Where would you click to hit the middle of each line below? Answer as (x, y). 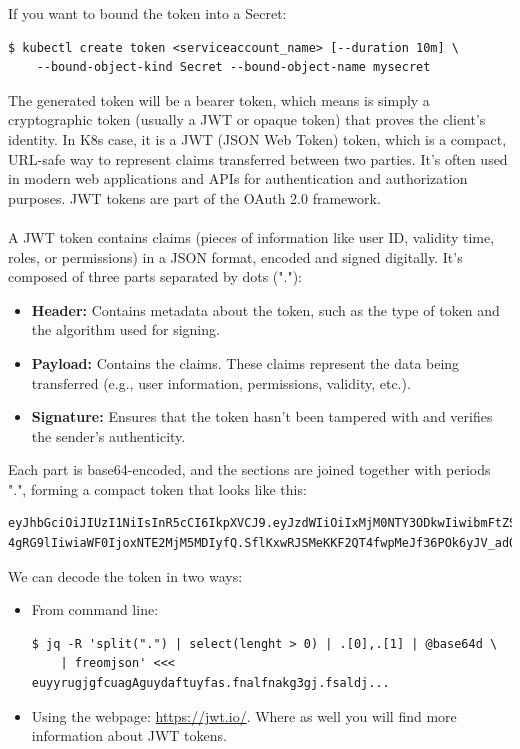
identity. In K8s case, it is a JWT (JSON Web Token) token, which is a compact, (257, 138)
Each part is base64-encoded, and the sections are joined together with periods (249, 469)
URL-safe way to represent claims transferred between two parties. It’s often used (258, 158)
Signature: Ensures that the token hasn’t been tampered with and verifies (262, 416)
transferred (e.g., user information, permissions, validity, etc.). (221, 382)
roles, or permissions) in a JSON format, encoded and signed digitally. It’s (235, 256)
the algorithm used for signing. (125, 329)
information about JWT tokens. (129, 735)
